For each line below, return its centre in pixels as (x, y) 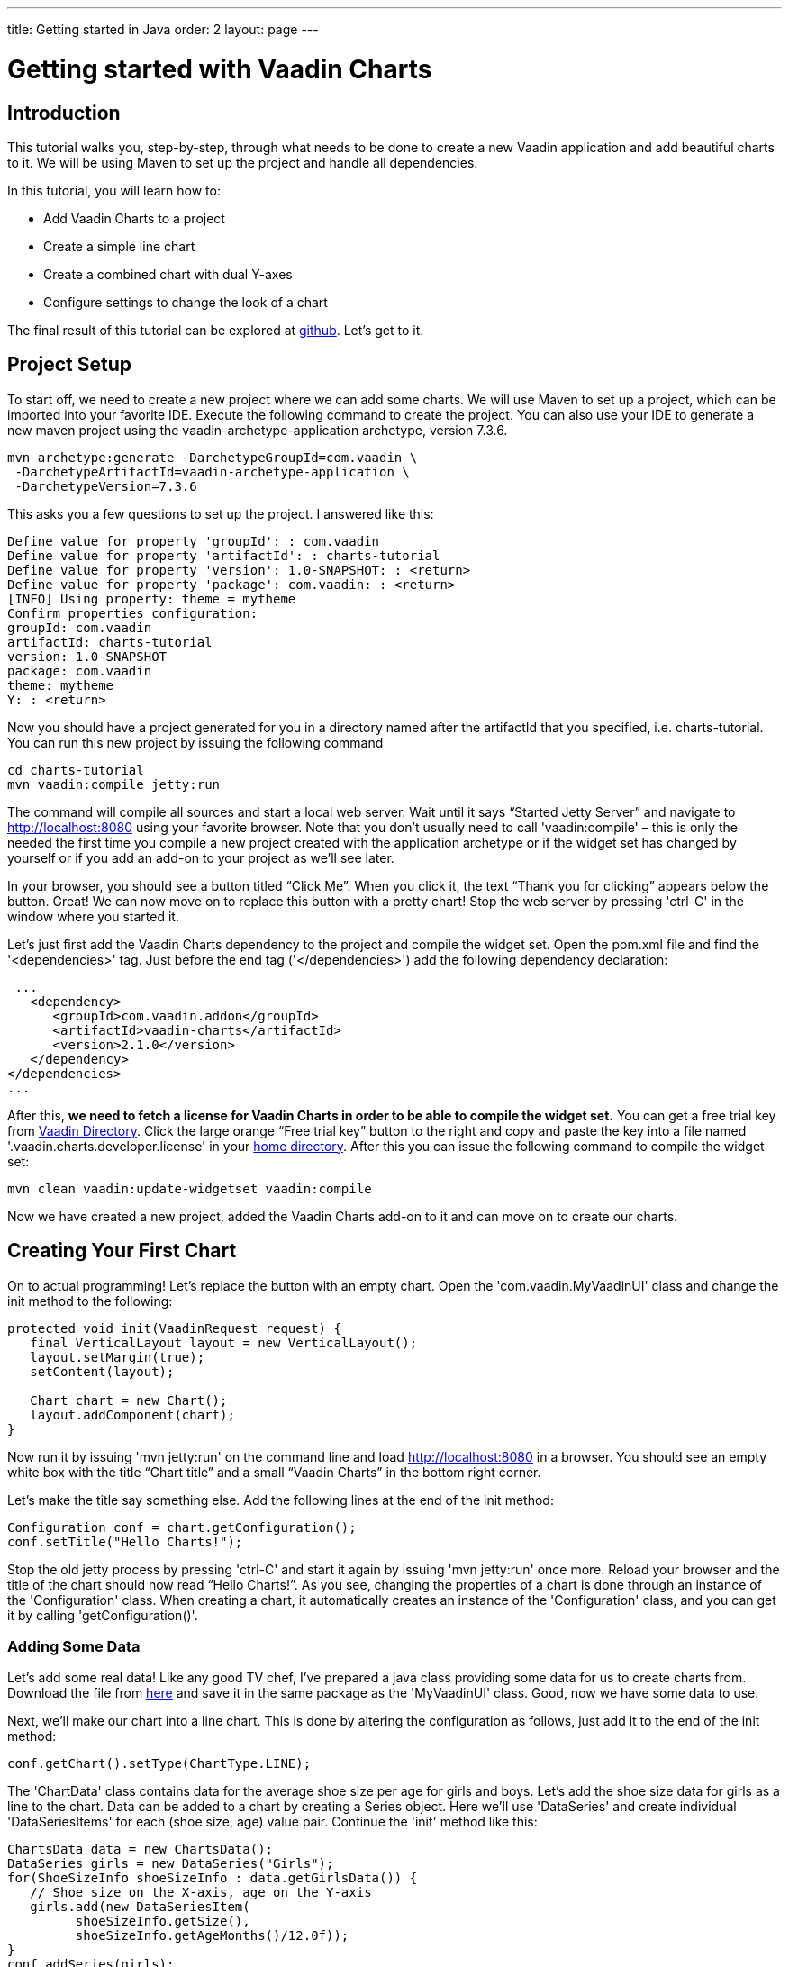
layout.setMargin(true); (118, 1357)
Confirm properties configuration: (133, 613)
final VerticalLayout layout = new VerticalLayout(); (224, 1342)
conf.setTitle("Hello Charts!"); (125, 1541)
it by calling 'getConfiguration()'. (103, 1615)
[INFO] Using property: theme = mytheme (152, 598)
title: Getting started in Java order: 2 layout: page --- (163, 29)
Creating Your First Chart (122, 1251)
